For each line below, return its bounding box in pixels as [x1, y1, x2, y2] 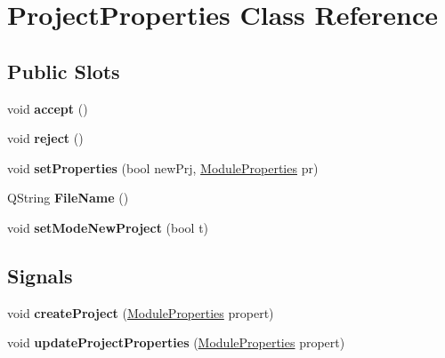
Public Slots [7, 57, 120, 84]
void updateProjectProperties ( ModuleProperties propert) [7, 333, 345, 352]
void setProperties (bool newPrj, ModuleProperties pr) [7, 158, 319, 177]
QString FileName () [7, 188, 129, 207]
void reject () [7, 129, 84, 147]
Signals [7, 261, 73, 289]
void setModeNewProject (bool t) [7, 218, 209, 236]
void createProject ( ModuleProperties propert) [7, 303, 274, 322]
